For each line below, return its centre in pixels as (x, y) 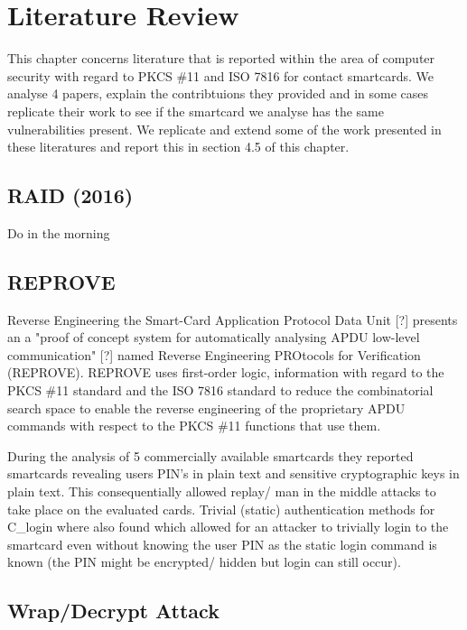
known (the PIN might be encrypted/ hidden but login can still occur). (204, 562)
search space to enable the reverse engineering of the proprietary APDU (206, 408)
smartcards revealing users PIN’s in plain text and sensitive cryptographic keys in (233, 473)
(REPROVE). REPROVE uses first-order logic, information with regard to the (226, 372)
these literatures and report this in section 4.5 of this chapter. (178, 147)
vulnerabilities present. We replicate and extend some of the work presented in (224, 129)
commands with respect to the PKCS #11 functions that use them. (194, 426)
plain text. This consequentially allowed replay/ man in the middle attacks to (222, 491)
